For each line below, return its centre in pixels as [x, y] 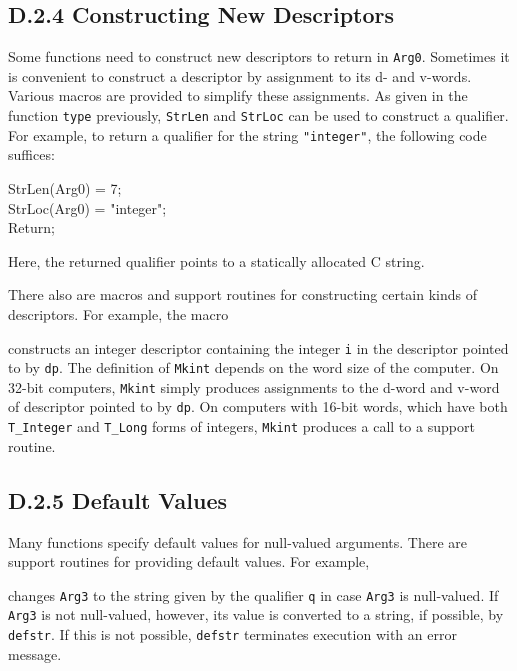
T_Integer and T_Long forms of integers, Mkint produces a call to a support [241, 426]
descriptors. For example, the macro [118, 313]
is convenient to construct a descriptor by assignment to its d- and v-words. [240, 75]
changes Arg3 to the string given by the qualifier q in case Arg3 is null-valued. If [253, 594]
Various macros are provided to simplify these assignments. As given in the [238, 95]
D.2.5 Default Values [118, 499]
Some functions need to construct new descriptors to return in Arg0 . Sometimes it [259, 56]
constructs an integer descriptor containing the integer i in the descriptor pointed [258, 347]
